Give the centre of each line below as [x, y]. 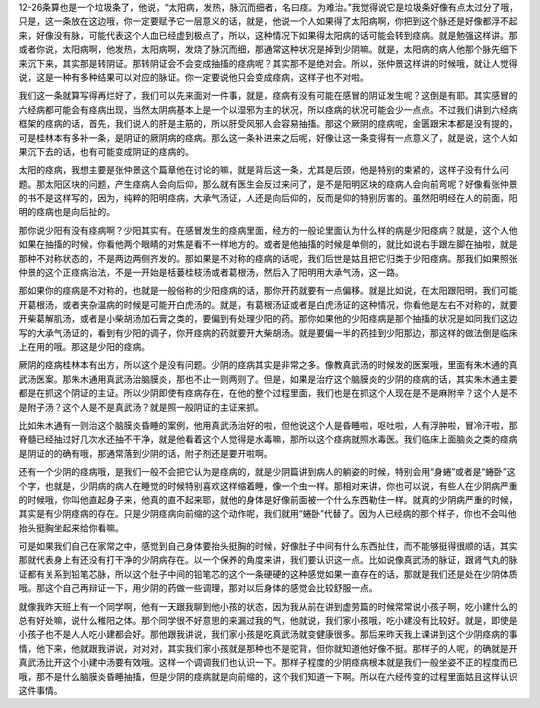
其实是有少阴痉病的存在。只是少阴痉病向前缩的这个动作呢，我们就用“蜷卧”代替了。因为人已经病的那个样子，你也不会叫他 [267, 514]
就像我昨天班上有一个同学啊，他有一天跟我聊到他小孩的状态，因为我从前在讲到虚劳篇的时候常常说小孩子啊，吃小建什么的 [268, 606]
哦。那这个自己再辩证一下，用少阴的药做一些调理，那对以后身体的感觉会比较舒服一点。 [198, 588]
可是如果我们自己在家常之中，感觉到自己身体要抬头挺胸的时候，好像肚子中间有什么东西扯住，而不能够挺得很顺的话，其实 [268, 546]
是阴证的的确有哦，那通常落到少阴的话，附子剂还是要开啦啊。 [145, 453]
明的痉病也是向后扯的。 [66, 212]
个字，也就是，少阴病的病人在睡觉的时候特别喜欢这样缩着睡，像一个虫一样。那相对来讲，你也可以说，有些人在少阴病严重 [268, 486]
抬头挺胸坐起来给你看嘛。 [71, 527]
